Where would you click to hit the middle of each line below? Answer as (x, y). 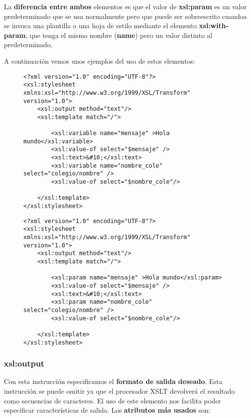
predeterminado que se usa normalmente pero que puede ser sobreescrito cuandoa (125, 16)
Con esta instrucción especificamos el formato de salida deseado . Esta (113, 381)
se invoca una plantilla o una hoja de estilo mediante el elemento (100, 26)
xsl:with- (214, 26)
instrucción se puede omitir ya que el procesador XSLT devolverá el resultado (119, 391)
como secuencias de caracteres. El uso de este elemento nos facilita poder (113, 400)
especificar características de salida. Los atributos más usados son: (107, 410)
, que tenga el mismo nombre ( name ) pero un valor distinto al (119, 35)
